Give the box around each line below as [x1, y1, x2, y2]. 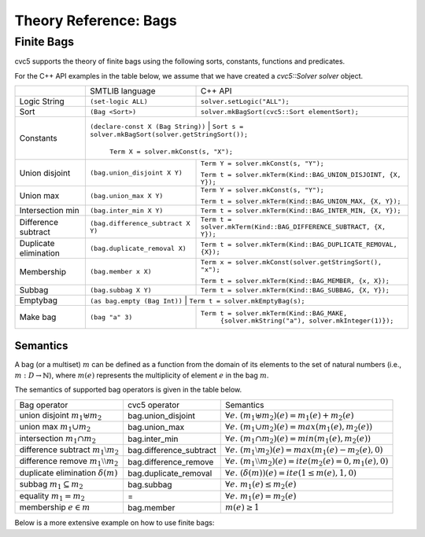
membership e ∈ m [19, 502, 91, 513]
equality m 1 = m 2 [19, 490, 86, 502]
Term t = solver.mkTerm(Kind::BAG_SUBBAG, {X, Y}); [201, 285, 390, 294]
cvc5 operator [127, 399, 180, 410]
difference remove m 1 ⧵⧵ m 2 [19, 456, 119, 468]
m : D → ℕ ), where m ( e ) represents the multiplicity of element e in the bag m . [14, 370, 269, 381]
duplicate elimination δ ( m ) [19, 467, 118, 478]
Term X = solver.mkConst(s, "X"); [109, 148, 234, 156]
